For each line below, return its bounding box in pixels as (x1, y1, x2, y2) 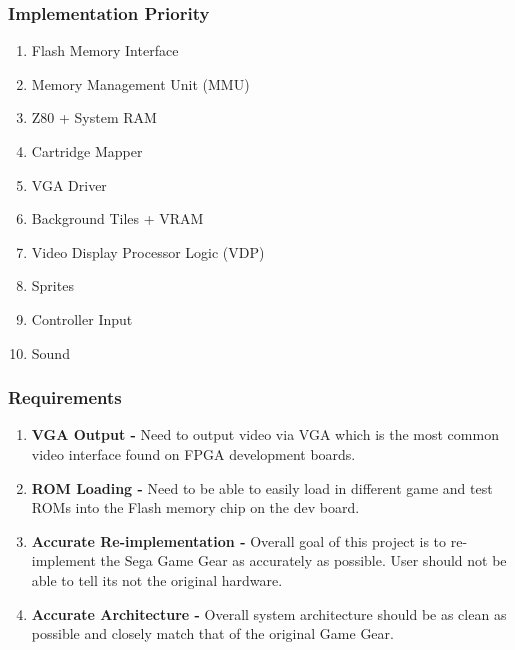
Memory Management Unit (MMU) (31, 73, 250, 94)
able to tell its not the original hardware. (31, 569, 283, 590)
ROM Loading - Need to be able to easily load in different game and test (31, 477, 493, 498)
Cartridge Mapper (31, 141, 143, 161)
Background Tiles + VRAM (31, 208, 204, 229)
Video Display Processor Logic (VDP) (31, 241, 265, 262)
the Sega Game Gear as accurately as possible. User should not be (100, 550, 507, 571)
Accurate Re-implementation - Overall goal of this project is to (31, 530, 447, 551)
